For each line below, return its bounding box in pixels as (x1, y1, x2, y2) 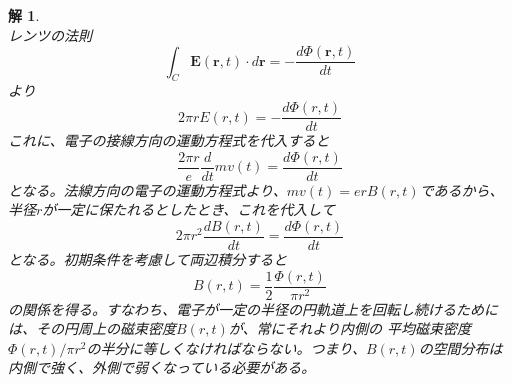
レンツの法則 (8, 24, 92, 45)
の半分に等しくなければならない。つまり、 (86, 337, 366, 358)
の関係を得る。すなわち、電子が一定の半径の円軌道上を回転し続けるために (8, 298, 498, 319)
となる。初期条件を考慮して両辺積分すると (8, 249, 288, 270)
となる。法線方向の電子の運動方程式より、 (8, 179, 287, 200)
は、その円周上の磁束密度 (8, 318, 176, 339)
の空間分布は (418, 337, 503, 358)
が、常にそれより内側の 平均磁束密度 (228, 318, 471, 339)
